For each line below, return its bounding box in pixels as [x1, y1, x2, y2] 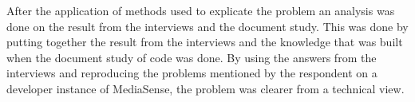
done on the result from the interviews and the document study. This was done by [6, 18, 409, 34]
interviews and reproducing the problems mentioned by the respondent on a [6, 65, 377, 81]
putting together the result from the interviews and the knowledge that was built [6, 33, 403, 50]
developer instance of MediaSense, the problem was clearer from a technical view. [6, 80, 405, 96]
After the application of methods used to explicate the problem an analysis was [6, 2, 395, 18]
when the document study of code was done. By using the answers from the [6, 49, 377, 65]
